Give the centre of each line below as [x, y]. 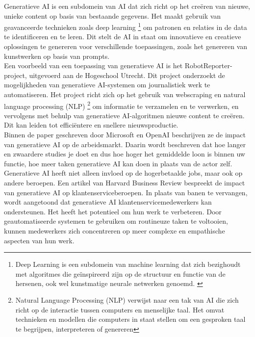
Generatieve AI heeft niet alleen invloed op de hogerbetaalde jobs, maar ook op [123, 173]
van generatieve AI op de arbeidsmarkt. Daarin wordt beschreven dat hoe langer [125, 144]
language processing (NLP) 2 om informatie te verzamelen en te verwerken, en [121, 105]
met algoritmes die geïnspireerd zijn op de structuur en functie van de [120, 273]
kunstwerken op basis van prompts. [57, 56]
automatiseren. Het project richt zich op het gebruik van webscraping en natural [125, 94]
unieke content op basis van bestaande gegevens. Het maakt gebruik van [113, 15]
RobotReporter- [208, 65]
